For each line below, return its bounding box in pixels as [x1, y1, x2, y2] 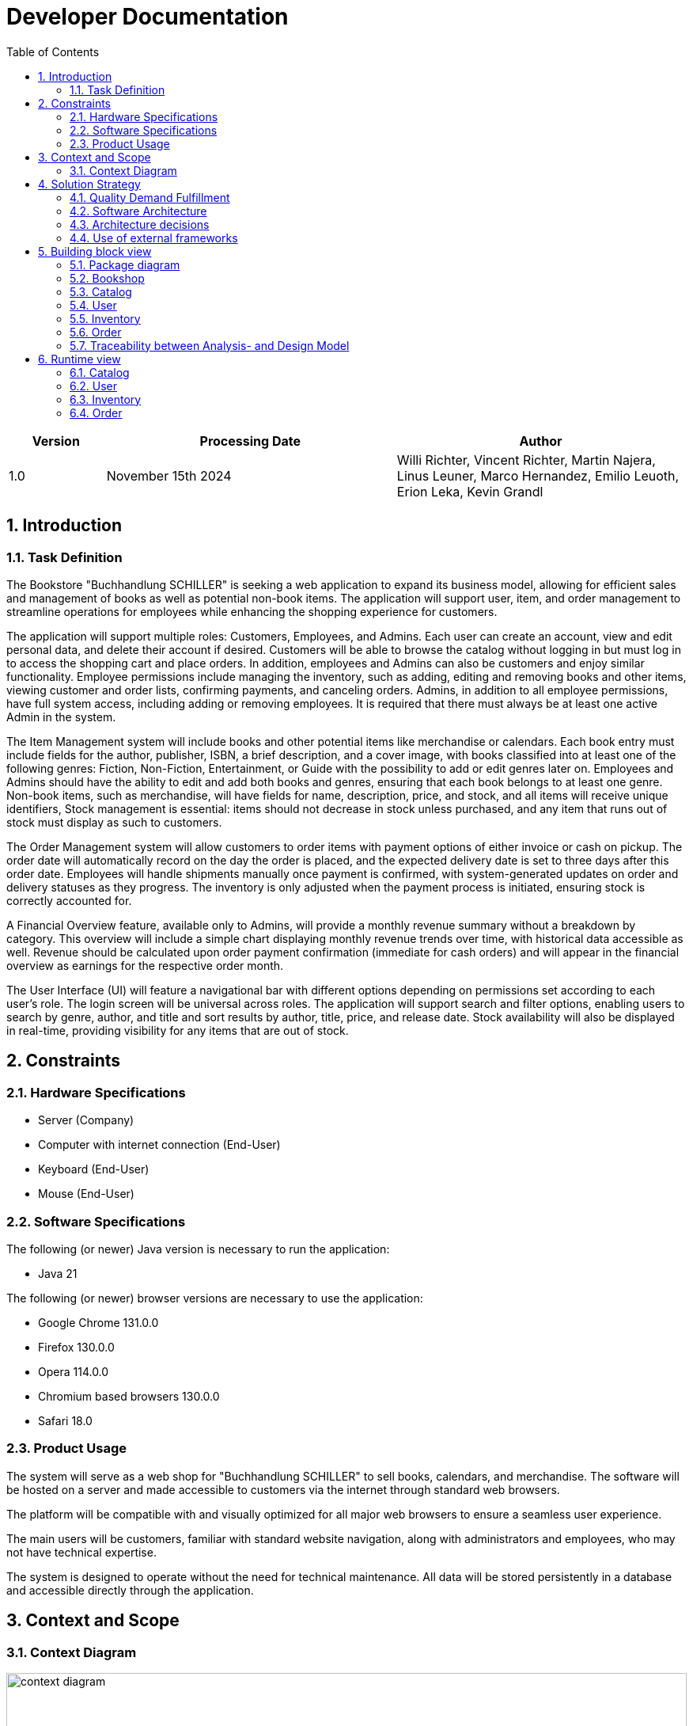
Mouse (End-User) [38, 1187, 134, 1201]
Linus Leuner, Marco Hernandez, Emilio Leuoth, [396, 467, 680, 484]
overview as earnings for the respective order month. [6, 958, 284, 972]
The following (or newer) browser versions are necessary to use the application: [6, 1291, 423, 1305]
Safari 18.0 [38, 1413, 93, 1428]
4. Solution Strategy [38, 177, 141, 191]
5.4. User [70, 298, 117, 312]
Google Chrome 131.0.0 [38, 1315, 159, 1329]
